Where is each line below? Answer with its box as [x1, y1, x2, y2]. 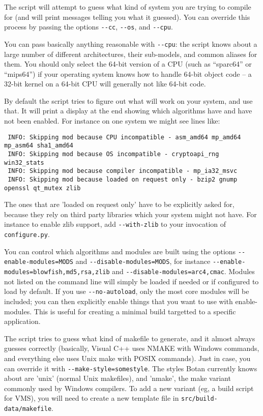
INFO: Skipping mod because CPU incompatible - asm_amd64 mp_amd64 [8, 133, 241, 141]
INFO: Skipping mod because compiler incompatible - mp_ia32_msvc [8, 167, 238, 175]
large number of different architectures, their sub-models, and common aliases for [4, 48, 257, 59]
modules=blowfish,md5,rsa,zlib [4, 269, 110, 276]
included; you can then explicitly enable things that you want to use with [4, 295, 233, 306]
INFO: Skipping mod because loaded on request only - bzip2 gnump [8, 175, 238, 183]
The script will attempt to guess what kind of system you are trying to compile [4, 2, 251, 12]
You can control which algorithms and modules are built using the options [4, 246, 236, 256]
